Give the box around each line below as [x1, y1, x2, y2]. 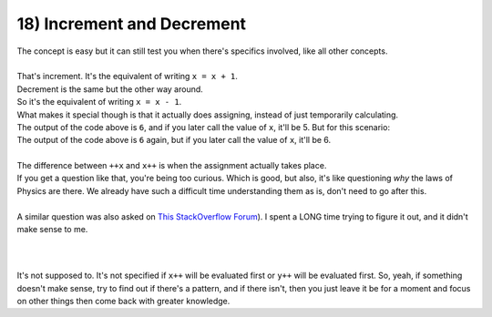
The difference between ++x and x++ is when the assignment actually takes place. [16, 160, 327, 171]
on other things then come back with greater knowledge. [16, 295, 231, 306]
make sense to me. [16, 224, 88, 235]
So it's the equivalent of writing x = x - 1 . [16, 97, 182, 107]
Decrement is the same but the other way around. [16, 83, 204, 95]
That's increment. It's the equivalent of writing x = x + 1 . [16, 71, 239, 82]
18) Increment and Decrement [16, 14, 246, 34]
